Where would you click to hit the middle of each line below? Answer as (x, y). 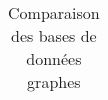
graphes (54, 81)
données (54, 58)
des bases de (54, 35)
